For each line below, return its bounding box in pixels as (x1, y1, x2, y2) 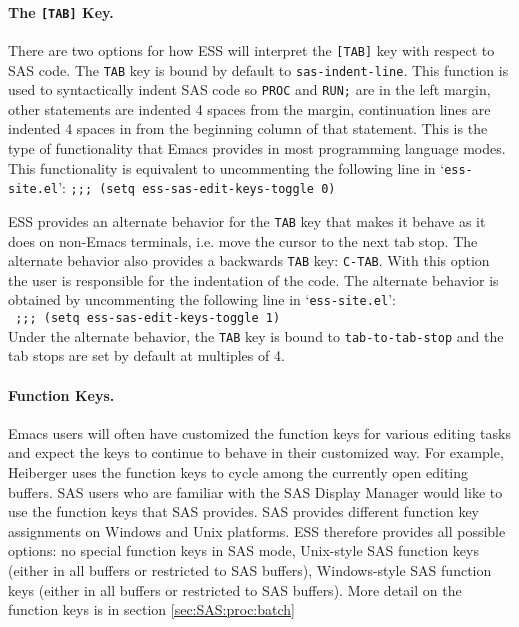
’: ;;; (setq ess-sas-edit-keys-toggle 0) (58, 177, 336, 198)
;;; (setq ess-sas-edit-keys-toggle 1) (15, 311, 281, 326)
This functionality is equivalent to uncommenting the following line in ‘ (8, 157, 445, 178)
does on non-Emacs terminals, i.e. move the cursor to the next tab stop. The (8, 230, 478, 251)
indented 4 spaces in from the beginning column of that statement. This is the (8, 118, 488, 139)
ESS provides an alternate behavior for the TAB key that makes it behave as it (8, 210, 486, 231)
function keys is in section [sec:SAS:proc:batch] (8, 599, 295, 620)
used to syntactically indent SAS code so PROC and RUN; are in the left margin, (8, 79, 491, 100)
